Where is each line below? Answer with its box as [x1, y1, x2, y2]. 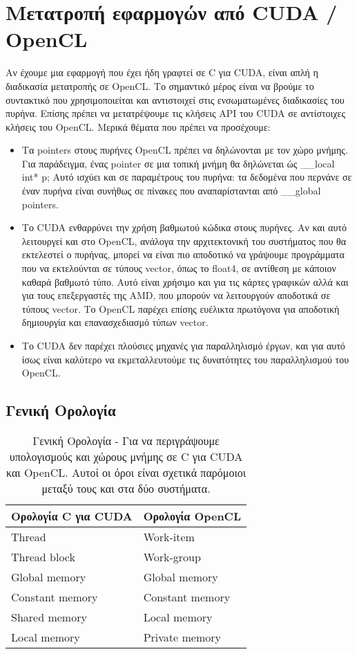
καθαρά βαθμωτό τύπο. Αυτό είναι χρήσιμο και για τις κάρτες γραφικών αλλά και [21, 274, 349, 289]
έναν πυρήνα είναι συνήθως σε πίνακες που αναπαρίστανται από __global [21, 183, 321, 198]
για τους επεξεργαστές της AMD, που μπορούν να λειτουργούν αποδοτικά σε [21, 288, 331, 302]
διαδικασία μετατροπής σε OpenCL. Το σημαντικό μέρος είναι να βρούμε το [6, 78, 314, 93]
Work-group [143, 548, 201, 565]
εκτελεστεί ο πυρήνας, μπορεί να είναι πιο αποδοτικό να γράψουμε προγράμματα [21, 247, 345, 262]
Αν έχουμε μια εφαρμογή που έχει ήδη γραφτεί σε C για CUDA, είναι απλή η [6, 65, 318, 80]
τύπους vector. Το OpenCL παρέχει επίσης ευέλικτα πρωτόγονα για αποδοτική [21, 301, 340, 316]
